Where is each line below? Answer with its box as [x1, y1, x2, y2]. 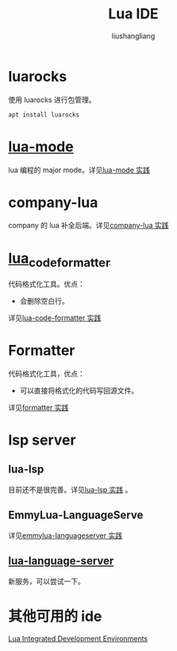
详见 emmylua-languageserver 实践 [8, 531, 123, 540]
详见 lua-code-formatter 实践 [8, 312, 102, 323]
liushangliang [111, 31, 156, 41]
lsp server [8, 431, 77, 449]
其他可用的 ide [8, 607, 102, 626]
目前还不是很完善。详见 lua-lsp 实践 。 [8, 484, 133, 494]
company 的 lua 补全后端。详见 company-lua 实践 [8, 221, 169, 230]
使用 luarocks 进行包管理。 [8, 95, 96, 104]
